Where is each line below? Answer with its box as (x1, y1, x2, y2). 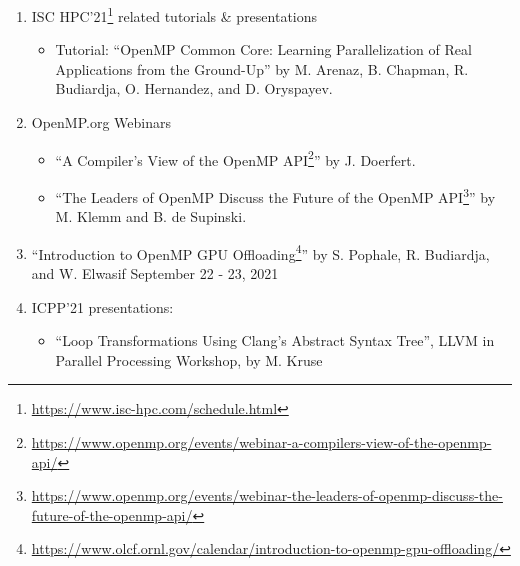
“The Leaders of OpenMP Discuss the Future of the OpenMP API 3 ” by (55, 183, 496, 207)
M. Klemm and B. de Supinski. (55, 206, 247, 227)
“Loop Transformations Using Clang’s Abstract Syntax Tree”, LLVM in (55, 330, 495, 351)
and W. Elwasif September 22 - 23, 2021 (31, 262, 279, 283)
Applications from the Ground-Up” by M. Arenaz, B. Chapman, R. (55, 58, 469, 79)
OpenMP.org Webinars (31, 112, 172, 133)
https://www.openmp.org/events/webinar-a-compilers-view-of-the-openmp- (31, 431, 492, 452)
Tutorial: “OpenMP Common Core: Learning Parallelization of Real (55, 39, 472, 60)
